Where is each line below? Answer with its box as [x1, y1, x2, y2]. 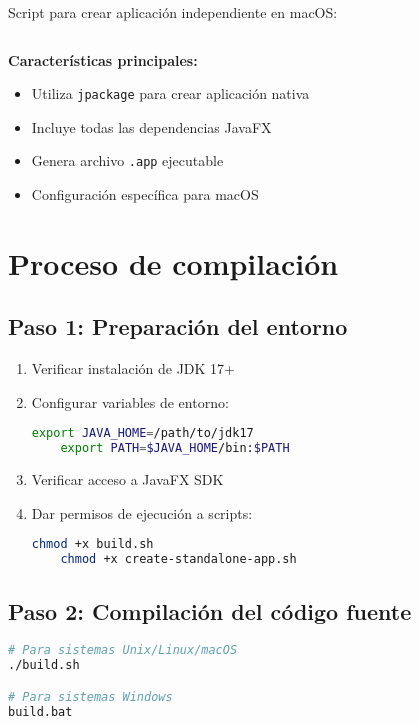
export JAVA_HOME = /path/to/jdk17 [31, 426, 254, 441]
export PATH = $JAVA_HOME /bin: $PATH [60, 441, 290, 456]
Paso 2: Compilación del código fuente [8, 595, 412, 626]
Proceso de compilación [8, 242, 339, 283]
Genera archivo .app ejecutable [31, 150, 224, 171]
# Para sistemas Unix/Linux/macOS [8, 643, 238, 658]
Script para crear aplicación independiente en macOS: [8, 2, 338, 22]
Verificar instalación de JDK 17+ [31, 358, 235, 379]
